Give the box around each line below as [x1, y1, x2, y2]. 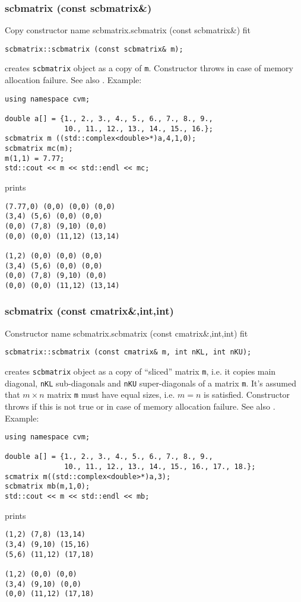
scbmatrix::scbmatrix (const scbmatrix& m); [5, 45, 183, 53]
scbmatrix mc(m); [5, 144, 73, 153]
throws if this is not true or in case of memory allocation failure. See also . [5, 400, 275, 412]
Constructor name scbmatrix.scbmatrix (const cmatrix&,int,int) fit [5, 327, 248, 339]
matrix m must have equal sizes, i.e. [47, 388, 175, 401]
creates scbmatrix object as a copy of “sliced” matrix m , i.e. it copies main [5, 365, 276, 377]
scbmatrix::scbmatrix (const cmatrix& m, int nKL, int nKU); [5, 348, 252, 357]
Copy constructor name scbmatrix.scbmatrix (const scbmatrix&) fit [5, 24, 251, 36]
